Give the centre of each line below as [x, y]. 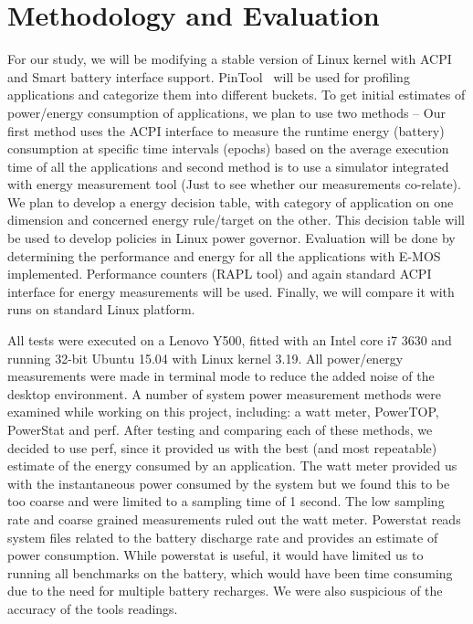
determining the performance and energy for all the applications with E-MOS [224, 255]
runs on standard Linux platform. [101, 309]
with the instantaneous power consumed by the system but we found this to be [229, 483]
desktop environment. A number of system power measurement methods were [224, 393]
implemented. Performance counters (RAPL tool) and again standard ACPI [220, 274]
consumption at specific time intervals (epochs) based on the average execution [228, 148]
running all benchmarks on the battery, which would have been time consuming [230, 572]
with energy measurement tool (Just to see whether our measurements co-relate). [234, 184]
